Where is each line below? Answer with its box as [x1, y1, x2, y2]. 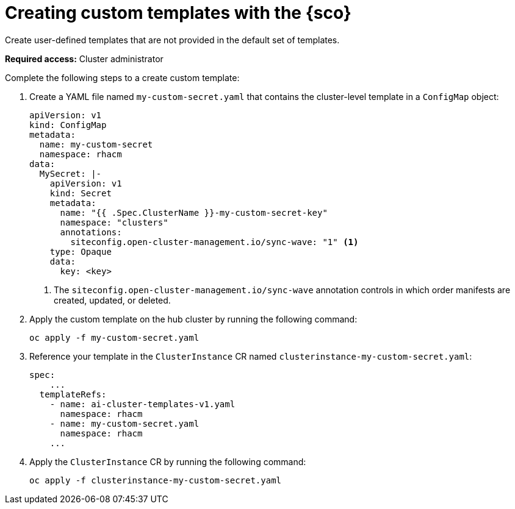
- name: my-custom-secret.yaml [49, 418, 200, 429]
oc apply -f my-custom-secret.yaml [29, 332, 200, 343]
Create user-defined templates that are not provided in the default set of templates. [5, 34, 340, 45]
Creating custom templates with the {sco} [5, 2, 351, 23]
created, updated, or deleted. [54, 294, 171, 305]
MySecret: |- [39, 168, 102, 179]
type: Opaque [49, 246, 112, 257]
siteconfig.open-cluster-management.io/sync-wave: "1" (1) [70, 237, 359, 247]
